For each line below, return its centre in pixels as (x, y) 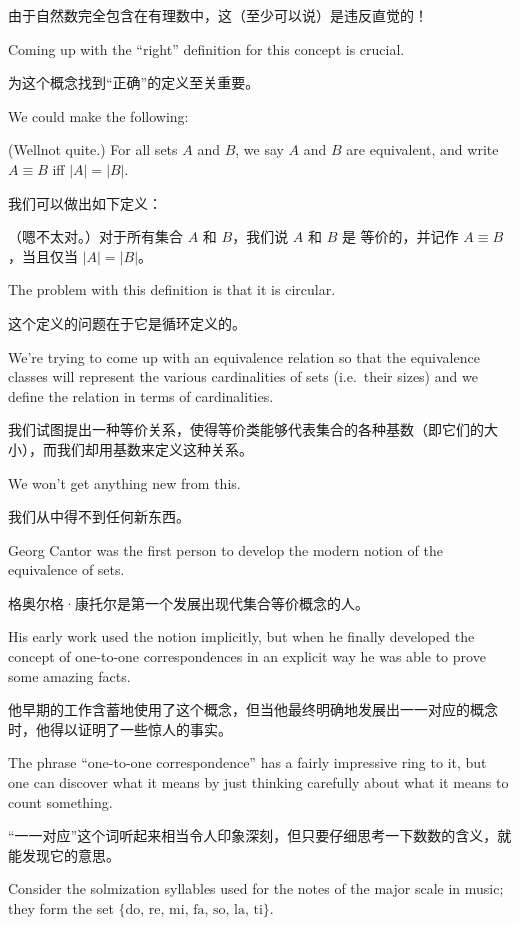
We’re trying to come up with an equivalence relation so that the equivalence (244, 356)
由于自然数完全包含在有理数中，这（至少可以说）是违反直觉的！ (218, 15)
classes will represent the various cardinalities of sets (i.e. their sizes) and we (243, 376)
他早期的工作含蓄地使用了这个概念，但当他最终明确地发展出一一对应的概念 (253, 709)
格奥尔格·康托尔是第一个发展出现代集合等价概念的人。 (188, 602)
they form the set (61, 908)
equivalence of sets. (66, 569)
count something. (60, 801)
